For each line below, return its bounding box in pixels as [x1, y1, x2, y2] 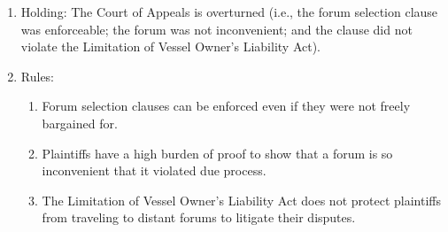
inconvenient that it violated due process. [42, 161, 266, 180]
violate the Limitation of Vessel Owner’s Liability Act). [20, 37, 321, 56]
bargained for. [42, 113, 118, 132]
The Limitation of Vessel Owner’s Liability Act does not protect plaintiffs [42, 190, 441, 209]
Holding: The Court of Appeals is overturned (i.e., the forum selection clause [20, 3, 438, 20]
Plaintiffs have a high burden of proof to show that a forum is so [42, 143, 393, 162]
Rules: [20, 66, 55, 85]
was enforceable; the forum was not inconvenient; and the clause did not [20, 19, 413, 38]
